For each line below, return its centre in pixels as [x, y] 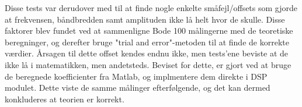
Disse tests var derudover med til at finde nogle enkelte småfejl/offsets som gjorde [151, 8]
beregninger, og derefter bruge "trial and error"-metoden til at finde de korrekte [147, 42]
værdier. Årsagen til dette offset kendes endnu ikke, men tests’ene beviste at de [147, 53]
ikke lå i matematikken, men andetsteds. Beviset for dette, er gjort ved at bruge [148, 64]
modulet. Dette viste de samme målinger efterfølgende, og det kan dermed [138, 88]
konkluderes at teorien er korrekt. [65, 99]
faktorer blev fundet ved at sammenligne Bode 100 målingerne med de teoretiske [149, 31]
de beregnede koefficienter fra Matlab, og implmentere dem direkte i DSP [136, 76]
